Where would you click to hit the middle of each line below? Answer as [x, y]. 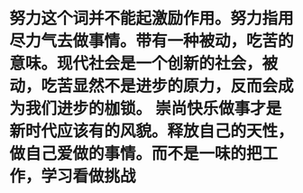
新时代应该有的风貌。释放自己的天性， [152, 131]
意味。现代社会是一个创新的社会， [136, 64]
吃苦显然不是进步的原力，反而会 [160, 86]
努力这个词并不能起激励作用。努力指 [144, 18]
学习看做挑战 [89, 176]
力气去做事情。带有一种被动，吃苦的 [160, 41]
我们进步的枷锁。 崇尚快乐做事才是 [154, 109]
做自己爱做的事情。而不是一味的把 [136, 154]
